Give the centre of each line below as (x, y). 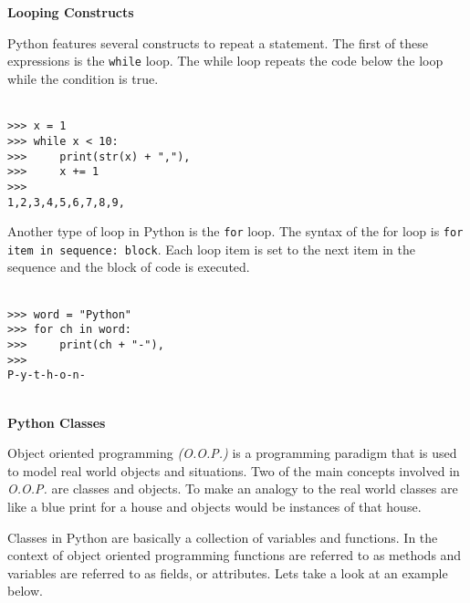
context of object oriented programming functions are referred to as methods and (235, 555)
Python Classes (57, 422)
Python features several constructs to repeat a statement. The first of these (218, 42)
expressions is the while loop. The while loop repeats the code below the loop (225, 61)
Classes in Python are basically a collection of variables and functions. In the (223, 537)
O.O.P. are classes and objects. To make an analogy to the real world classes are (233, 489)
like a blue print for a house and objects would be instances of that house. (214, 506)
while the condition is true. (83, 79)
